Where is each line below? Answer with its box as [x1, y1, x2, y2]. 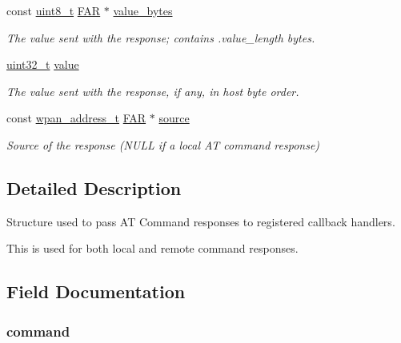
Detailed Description [6, 175, 182, 200]
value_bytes [113, 2, 173, 18]
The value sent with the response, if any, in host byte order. [6, 82, 299, 99]
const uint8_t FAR [6, 2, 101, 18]
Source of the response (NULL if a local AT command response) [6, 136, 320, 153]
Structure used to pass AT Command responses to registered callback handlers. [6, 213, 395, 229]
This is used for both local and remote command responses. [6, 240, 299, 257]
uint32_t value [6, 56, 79, 73]
